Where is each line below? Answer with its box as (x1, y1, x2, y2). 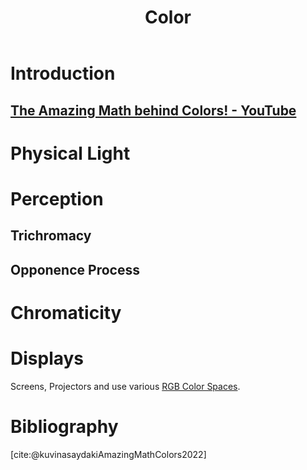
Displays (10, 347, 85, 370)
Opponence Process (10, 261, 140, 278)
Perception (10, 187, 104, 210)
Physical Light (10, 142, 131, 165)
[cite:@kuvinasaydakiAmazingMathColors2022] (10, 448, 207, 460)
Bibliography (10, 416, 119, 438)
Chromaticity (10, 301, 122, 324)
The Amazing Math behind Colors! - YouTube (10, 102, 297, 119)
